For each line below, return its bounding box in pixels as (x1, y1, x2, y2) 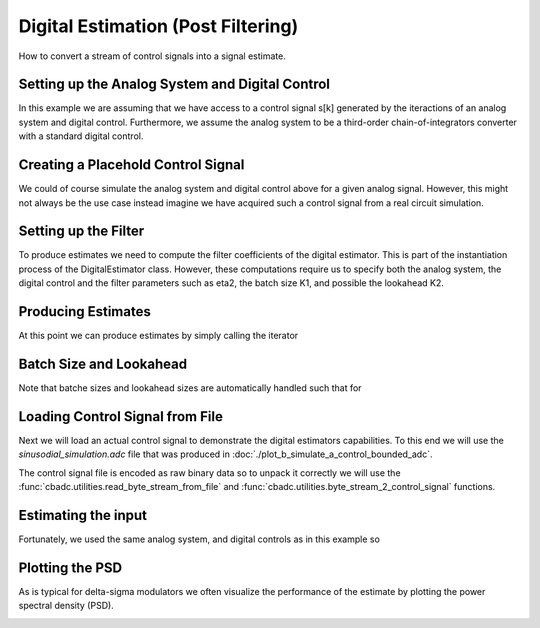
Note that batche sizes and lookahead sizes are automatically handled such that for (18, 382, 362, 394)
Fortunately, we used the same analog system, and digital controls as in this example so (18, 533, 380, 545)
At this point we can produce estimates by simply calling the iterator (18, 330, 299, 342)
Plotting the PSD (18, 559, 123, 576)
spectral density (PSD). (18, 600, 114, 612)
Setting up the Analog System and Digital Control (18, 76, 330, 93)
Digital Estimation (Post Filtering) (18, 15, 299, 37)
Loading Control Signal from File (18, 408, 224, 425)
